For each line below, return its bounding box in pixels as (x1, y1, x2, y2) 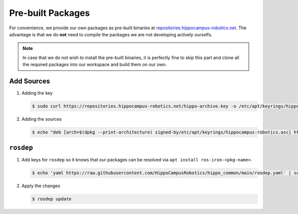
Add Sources (9, 77, 51, 85)
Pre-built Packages (9, 7, 90, 18)
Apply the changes (21, 183, 61, 189)
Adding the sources (21, 116, 62, 122)
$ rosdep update (32, 196, 72, 202)
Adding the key (21, 90, 53, 96)
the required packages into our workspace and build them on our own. (22, 62, 167, 68)
